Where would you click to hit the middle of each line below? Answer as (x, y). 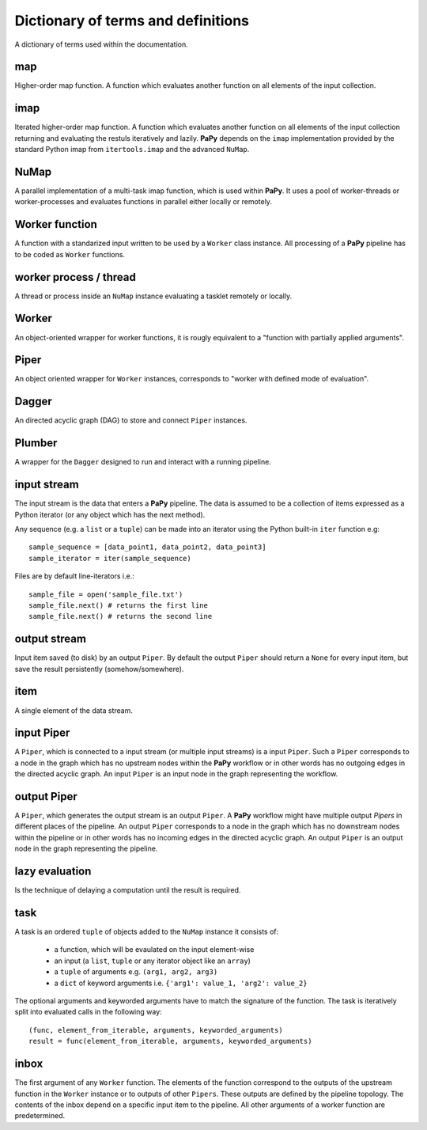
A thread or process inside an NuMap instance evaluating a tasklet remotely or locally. (153, 296)
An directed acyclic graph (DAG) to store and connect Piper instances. (131, 420)
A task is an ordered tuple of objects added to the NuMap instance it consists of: (147, 932)
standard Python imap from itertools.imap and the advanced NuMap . (132, 150)
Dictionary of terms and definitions (132, 21)
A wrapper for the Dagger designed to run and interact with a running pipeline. (143, 462)
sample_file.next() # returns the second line (121, 616)
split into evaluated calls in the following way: (88, 1012)
